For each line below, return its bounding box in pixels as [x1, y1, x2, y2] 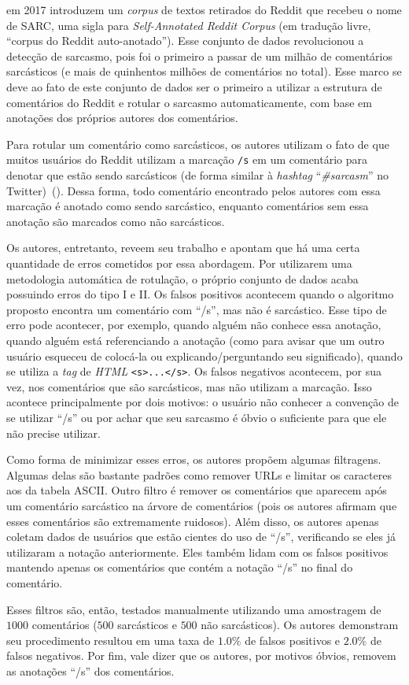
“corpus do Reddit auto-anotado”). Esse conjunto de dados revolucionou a [6, 32, 364, 49]
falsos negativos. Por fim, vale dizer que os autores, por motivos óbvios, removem [6, 647, 396, 664]
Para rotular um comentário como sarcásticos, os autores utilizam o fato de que [6, 135, 389, 152]
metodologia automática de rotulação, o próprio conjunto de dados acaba [6, 270, 359, 287]
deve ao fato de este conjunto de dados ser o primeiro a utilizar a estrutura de [6, 78, 382, 94]
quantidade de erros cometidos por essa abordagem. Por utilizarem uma [6, 254, 352, 271]
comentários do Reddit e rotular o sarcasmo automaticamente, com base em [6, 94, 372, 110]
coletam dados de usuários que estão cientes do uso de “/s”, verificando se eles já [6, 528, 396, 545]
